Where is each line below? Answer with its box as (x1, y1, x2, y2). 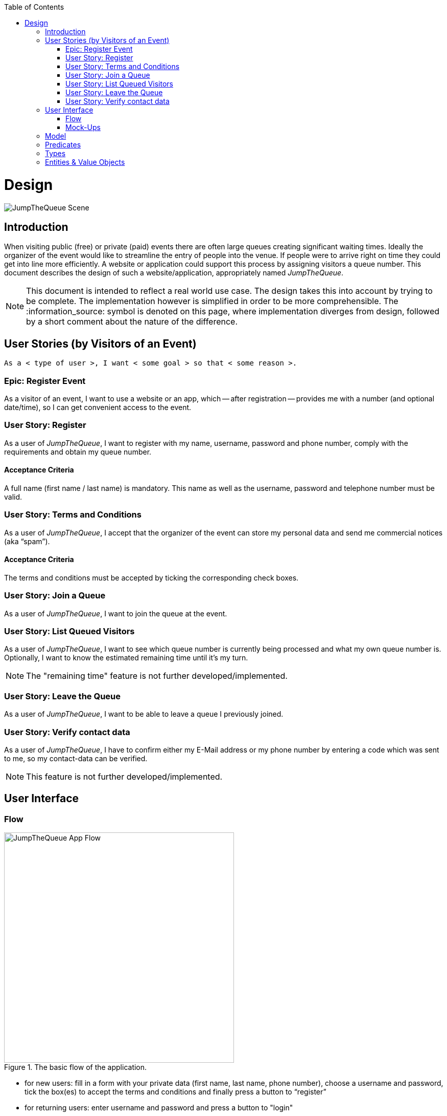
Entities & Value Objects (45, 158, 125, 166)
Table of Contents (4, 3, 64, 11)
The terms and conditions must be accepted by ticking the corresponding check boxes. (4, 573, 299, 582)
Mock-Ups (65, 123, 101, 132)
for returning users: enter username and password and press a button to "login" (25, 1103, 293, 1112)
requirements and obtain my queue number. (4, 447, 152, 456)
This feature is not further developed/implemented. (26, 771, 223, 782)
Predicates (45, 140, 81, 149)
